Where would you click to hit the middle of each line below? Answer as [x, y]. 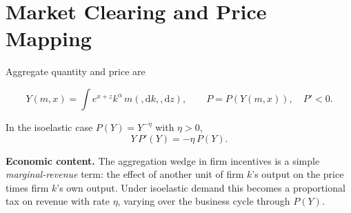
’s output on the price [298, 174]
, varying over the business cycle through [204, 201]
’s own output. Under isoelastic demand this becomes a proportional [201, 187]
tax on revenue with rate [58, 201]
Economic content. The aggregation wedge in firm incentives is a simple [163, 160]
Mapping [49, 38]
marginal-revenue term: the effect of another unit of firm [125, 174]
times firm [27, 187]
